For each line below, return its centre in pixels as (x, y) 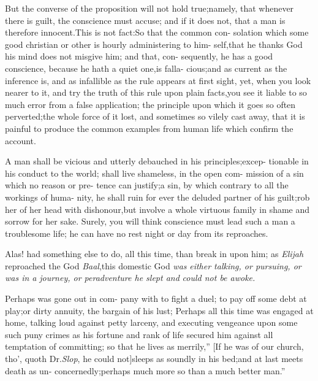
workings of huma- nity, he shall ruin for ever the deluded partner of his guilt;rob (157, 197)
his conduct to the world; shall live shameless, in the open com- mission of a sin (154, 173)
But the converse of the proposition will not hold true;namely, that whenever (150, 8)
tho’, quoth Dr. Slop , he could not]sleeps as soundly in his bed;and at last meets (154, 359)
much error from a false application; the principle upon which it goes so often (150, 104)
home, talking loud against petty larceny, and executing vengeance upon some (151, 322)
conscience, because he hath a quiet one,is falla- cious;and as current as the (146, 68)
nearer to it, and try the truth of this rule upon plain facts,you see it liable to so (156, 92)
